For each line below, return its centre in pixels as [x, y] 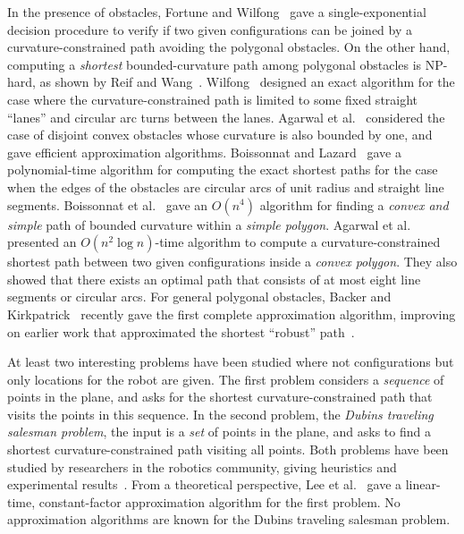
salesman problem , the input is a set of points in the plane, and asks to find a [219, 432]
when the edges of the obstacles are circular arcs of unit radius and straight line [226, 186]
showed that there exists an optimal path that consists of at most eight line [214, 279]
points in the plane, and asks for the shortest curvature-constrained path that [220, 397]
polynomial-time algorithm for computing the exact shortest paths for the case [223, 170]
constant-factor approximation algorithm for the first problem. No [219, 501]
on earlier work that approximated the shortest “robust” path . [181, 331]
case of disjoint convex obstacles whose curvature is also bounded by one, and [220, 135]
